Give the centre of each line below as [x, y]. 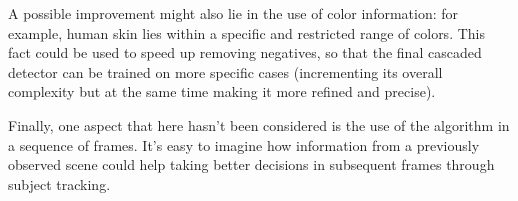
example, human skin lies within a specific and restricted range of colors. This [246, 32]
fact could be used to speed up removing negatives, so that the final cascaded [245, 52]
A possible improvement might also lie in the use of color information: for [233, 13]
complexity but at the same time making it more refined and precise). [222, 91]
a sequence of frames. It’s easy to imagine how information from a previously [244, 144]
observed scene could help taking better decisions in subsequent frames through [251, 164]
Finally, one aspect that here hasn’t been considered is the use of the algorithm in [259, 124]
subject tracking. [59, 183]
